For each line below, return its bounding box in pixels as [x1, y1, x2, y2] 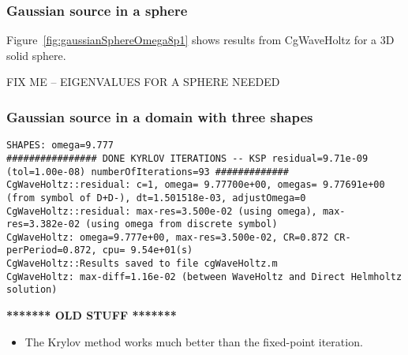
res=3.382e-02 [6, 219, 80, 230]
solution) [6, 284, 58, 296]
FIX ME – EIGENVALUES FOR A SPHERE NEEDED [6, 73, 280, 90]
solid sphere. [6, 47, 66, 63]
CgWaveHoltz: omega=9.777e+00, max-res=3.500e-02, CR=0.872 [6, 231, 329, 243]
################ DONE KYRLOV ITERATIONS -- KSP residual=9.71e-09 [6, 152, 369, 164]
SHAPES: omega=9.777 [6, 140, 114, 151]
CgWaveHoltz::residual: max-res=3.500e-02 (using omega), [6, 205, 317, 217]
